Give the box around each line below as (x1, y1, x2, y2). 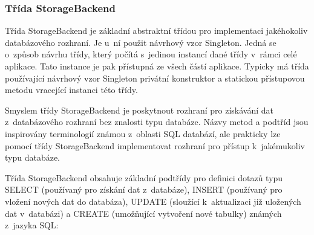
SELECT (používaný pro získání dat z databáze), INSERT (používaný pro (5, 183, 283, 196)
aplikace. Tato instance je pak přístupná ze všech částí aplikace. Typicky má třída (5, 60, 309, 72)
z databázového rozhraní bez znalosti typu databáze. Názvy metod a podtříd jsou (5, 115, 309, 128)
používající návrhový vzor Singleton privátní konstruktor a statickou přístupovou (5, 71, 305, 84)
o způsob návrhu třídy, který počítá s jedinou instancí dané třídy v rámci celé (5, 48, 297, 60)
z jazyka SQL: (5, 219, 59, 231)
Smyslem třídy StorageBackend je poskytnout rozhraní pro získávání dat (5, 103, 273, 116)
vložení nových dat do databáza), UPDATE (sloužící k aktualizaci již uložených (5, 195, 301, 207)
